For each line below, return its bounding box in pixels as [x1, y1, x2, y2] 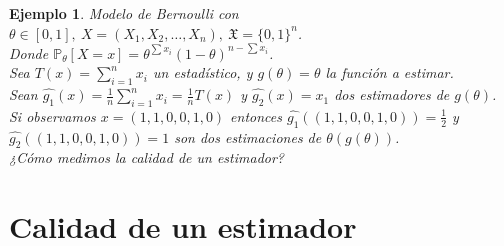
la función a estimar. [325, 62, 454, 83]
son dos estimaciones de [174, 126, 322, 147]
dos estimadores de [334, 84, 450, 105]
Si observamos [9, 105, 96, 126]
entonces [230, 105, 282, 126]
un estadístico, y [152, 62, 253, 83]
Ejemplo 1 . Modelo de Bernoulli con [9, 3, 239, 23]
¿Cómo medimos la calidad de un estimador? [9, 147, 285, 168]
